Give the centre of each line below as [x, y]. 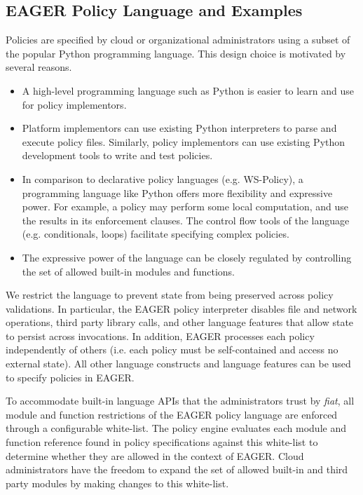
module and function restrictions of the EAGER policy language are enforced [172, 414]
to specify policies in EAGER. [70, 377]
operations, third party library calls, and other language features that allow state [180, 322]
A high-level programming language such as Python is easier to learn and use [188, 90]
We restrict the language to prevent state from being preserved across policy [170, 295]
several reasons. [39, 67]
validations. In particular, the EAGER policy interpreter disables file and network [181, 308]
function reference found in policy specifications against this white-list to [162, 442]
